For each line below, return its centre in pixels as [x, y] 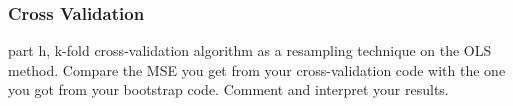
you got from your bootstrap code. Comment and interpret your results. [228, 89]
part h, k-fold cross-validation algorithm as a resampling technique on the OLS [250, 50]
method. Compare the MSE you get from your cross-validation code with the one [257, 69]
